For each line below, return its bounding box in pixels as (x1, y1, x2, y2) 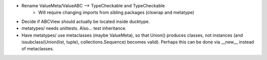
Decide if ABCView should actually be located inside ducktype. (21, 19, 150, 24)
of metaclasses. (21, 46, 54, 52)
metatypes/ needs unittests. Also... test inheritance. (21, 25, 127, 31)
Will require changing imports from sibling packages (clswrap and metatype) (38, 10, 195, 16)
